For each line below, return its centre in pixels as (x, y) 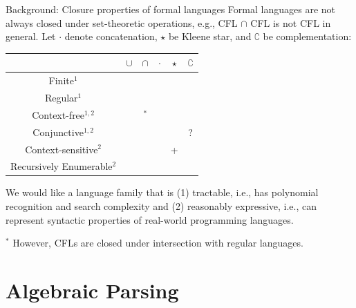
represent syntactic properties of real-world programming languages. (150, 219)
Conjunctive (58, 132)
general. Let (31, 36)
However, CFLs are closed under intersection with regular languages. (158, 243)
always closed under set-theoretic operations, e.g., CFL (122, 22)
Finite (61, 80)
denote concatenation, (111, 36)
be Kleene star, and (210, 36)
